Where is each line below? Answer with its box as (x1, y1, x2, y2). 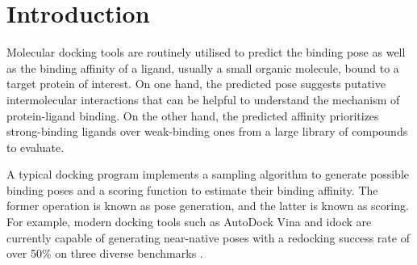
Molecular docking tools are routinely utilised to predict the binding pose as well (6, 44, 406, 61)
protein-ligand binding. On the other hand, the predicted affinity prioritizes (6, 107, 379, 124)
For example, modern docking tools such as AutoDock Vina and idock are (6, 213, 372, 230)
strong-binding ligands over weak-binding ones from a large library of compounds (6, 123, 408, 140)
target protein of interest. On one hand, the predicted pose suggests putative (6, 75, 386, 92)
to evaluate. (6, 138, 65, 155)
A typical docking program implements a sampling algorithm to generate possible (6, 166, 410, 183)
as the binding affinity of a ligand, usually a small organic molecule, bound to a (6, 59, 399, 76)
